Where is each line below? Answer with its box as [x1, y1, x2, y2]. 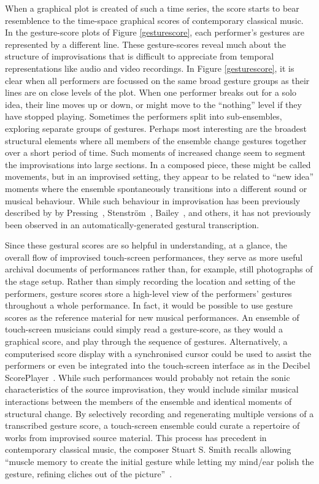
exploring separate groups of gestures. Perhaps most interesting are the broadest [5, 121, 307, 134]
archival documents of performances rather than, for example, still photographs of [5, 263, 313, 275]
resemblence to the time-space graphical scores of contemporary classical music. [5, 13, 304, 26]
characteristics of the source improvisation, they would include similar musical [5, 383, 299, 396]
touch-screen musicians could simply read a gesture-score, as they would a [5, 323, 283, 336]
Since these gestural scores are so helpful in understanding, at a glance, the [5, 239, 287, 252]
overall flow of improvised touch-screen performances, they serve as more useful [5, 250, 303, 263]
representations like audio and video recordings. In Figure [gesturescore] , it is [5, 61, 294, 74]
